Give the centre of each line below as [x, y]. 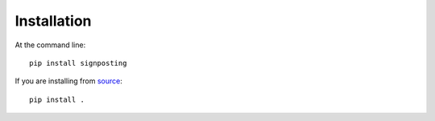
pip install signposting [78, 63]
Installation [53, 21]
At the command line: [50, 45]
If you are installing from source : [68, 81]
